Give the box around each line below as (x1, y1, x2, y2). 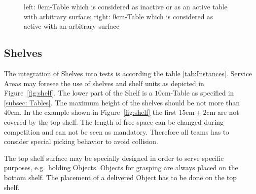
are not (217, 107, 239, 117)
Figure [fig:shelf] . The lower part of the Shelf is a (4, 88, 153, 98)
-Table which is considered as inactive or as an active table (50, 1, 227, 11)
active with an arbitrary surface (24, 21, 119, 31)
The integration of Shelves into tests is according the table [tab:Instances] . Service (4, 68, 252, 78)
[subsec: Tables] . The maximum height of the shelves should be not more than (4, 97, 240, 107)
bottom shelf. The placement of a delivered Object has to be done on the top (4, 172, 237, 182)
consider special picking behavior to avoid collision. (4, 136, 158, 146)
